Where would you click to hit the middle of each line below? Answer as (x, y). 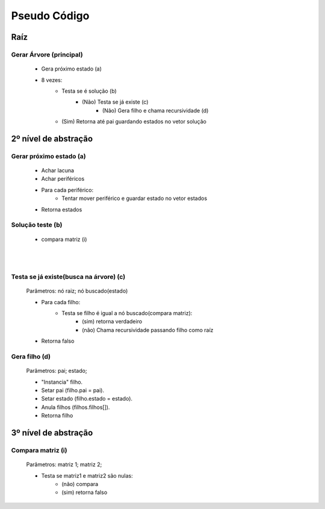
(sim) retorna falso (85, 492)
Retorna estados (62, 209)
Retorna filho (57, 416)
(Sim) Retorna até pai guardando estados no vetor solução (134, 122)
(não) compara (80, 484)
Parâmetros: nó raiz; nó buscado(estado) (77, 291)
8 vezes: (52, 80)
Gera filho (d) (31, 357)
